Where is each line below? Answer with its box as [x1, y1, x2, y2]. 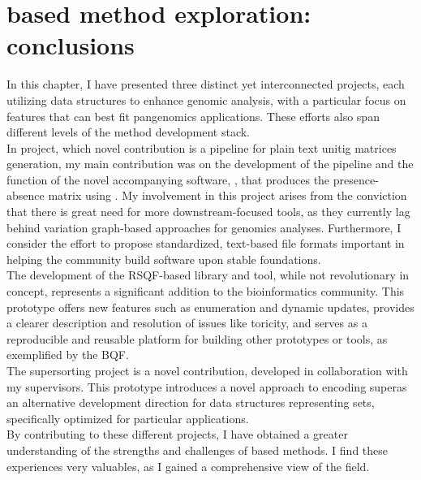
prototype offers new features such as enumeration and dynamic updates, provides [6, 298, 415, 315]
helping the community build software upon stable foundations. [6, 250, 321, 267]
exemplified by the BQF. [6, 346, 129, 363]
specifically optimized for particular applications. [6, 409, 249, 426]
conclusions [6, 28, 135, 62]
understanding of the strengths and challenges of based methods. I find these [6, 441, 389, 458]
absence [6, 187, 45, 204]
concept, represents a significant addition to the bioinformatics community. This [6, 283, 405, 300]
